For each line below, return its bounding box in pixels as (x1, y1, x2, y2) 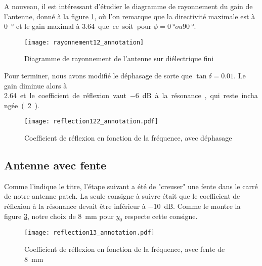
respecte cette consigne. (124, 210, 198, 221)
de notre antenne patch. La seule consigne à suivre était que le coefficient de (4, 191, 240, 201)
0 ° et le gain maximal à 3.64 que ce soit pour (4, 21, 152, 31)
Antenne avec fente (4, 157, 107, 173)
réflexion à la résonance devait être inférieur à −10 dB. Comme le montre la (4, 201, 241, 211)
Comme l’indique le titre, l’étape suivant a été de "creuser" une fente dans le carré (4, 181, 258, 191)
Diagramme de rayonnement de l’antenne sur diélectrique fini (24, 53, 214, 64)
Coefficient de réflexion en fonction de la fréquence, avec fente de (24, 244, 225, 254)
